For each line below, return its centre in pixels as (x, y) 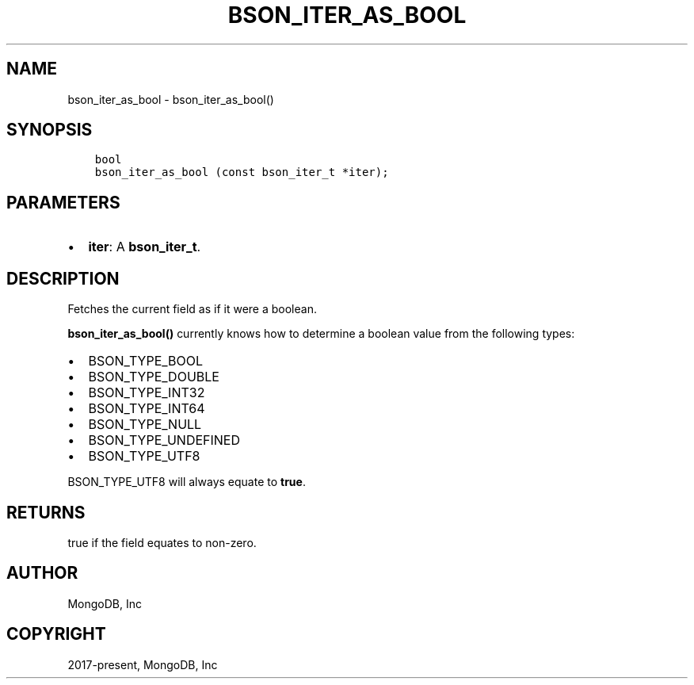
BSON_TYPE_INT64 (147, 409)
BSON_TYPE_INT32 (147, 393)
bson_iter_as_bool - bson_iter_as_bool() (171, 99)
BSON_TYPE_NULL (145, 425)
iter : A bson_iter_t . (145, 247)
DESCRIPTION (63, 278)
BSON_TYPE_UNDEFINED (164, 440)
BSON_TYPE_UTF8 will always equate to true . (187, 482)
